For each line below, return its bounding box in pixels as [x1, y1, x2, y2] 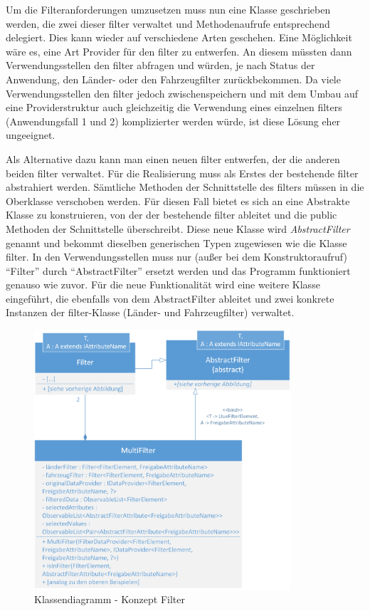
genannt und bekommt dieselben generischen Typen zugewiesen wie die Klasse [6, 235, 347, 250]
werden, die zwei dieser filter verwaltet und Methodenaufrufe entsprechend [6, 16, 330, 31]
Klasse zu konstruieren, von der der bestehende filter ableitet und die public [6, 207, 337, 222]
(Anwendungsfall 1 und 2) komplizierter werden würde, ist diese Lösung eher [6, 113, 341, 128]
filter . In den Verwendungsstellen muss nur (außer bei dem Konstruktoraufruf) [6, 249, 347, 264]
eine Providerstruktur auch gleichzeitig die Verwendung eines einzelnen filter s [6, 100, 342, 115]
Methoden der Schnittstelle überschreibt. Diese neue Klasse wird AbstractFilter [6, 221, 350, 236]
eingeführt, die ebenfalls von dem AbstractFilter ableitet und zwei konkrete [6, 291, 334, 305]
